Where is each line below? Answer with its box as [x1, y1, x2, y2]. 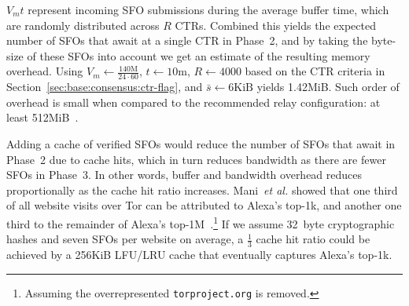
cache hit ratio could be [256, 231, 370, 247]
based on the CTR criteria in [245, 63, 385, 79]
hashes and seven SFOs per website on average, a [6, 231, 244, 247]
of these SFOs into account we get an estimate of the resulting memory [27, 47, 370, 64]
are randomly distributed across [6, 16, 160, 33]
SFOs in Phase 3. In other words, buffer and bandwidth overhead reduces [6, 166, 363, 183]
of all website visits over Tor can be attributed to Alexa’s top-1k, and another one [6, 197, 402, 213]
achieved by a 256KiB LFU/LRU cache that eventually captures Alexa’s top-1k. [6, 246, 392, 263]
